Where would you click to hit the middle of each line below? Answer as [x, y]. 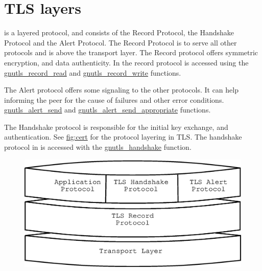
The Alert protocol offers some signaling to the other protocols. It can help [121, 90]
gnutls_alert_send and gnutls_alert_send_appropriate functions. [108, 110]
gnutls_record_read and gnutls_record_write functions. [93, 72]
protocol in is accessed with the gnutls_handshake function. [98, 147]
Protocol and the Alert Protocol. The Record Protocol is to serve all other [121, 42]
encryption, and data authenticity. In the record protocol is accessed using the [126, 62]
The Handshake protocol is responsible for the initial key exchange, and [116, 127]
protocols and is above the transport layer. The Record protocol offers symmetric [131, 52]
